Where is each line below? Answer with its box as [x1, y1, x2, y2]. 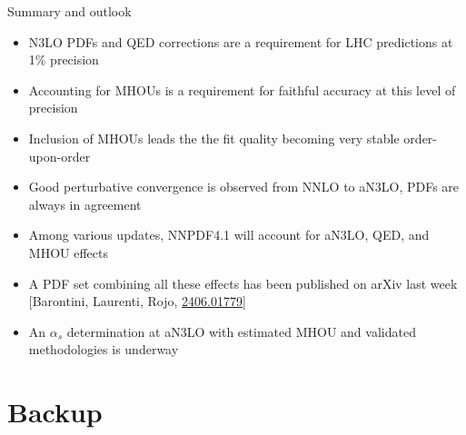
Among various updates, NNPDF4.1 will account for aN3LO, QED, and [28, 225, 430, 244]
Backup [7, 393, 103, 430]
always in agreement [28, 194, 142, 213]
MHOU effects [28, 242, 108, 262]
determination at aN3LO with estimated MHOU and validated [66, 321, 416, 341]
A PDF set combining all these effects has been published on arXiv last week [28, 273, 458, 292]
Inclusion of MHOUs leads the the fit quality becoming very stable [28, 128, 400, 147]
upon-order [28, 146, 91, 165]
